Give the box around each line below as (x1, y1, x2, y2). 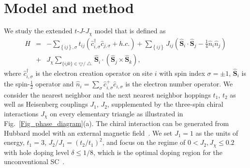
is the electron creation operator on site (35, 68, 153, 78)
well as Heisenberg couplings (4, 99, 88, 109)
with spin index (159, 68, 205, 78)
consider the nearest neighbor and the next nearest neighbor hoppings (4, 89, 211, 99)
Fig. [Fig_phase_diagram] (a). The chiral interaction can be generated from (4, 118, 229, 128)
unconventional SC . (4, 156, 65, 167)
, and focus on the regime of (102, 137, 186, 147)
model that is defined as (94, 26, 166, 36)
